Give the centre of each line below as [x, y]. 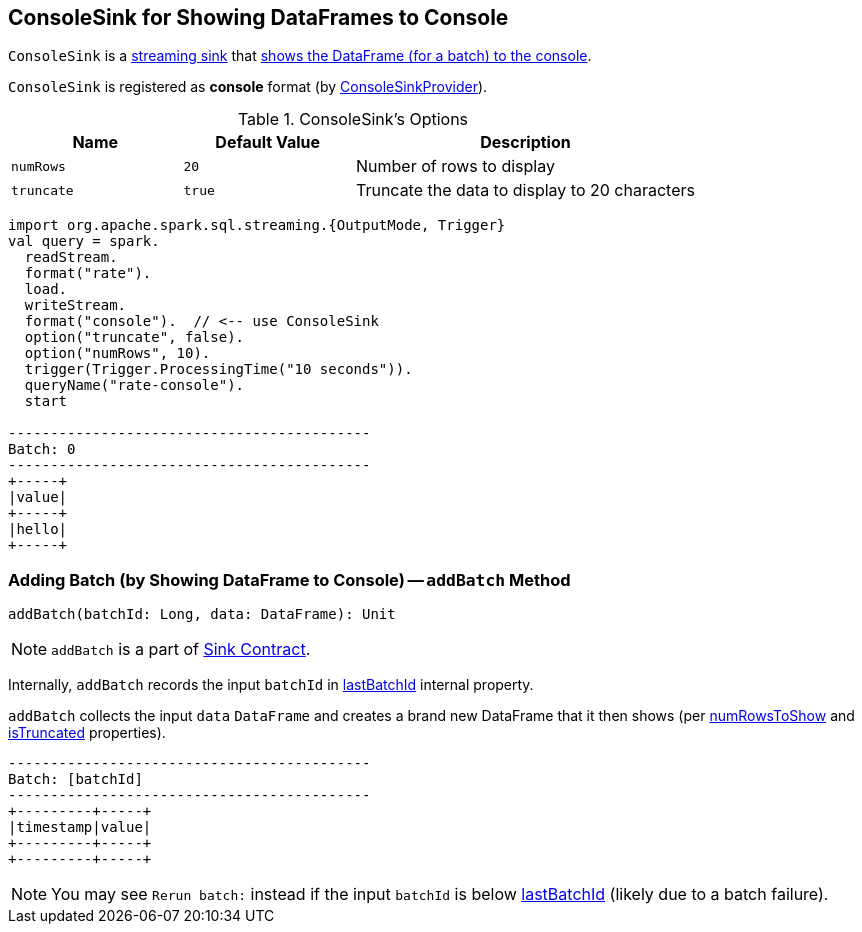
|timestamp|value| [80, 827]
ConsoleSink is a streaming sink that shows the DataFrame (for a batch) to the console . [300, 56]
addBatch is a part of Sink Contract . [181, 649]
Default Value [268, 142]
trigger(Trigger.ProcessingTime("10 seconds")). [218, 369]
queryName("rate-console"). [134, 385]
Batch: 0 [42, 449]
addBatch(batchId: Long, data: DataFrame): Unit [202, 614]
